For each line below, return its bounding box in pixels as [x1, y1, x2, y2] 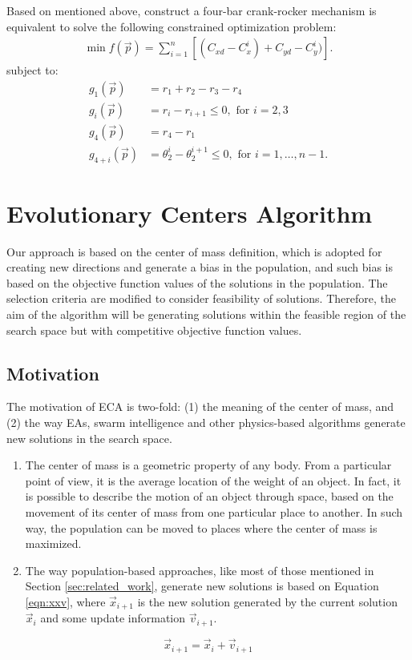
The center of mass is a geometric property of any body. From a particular [25, 457, 392, 473]
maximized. [25, 535, 82, 552]
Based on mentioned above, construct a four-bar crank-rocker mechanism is [6, 2, 377, 18]
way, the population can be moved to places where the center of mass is [25, 519, 378, 536]
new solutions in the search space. [6, 429, 172, 446]
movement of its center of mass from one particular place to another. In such [25, 504, 403, 520]
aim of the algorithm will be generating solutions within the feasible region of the [6, 306, 406, 323]
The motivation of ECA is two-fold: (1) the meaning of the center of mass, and [6, 398, 394, 415]
